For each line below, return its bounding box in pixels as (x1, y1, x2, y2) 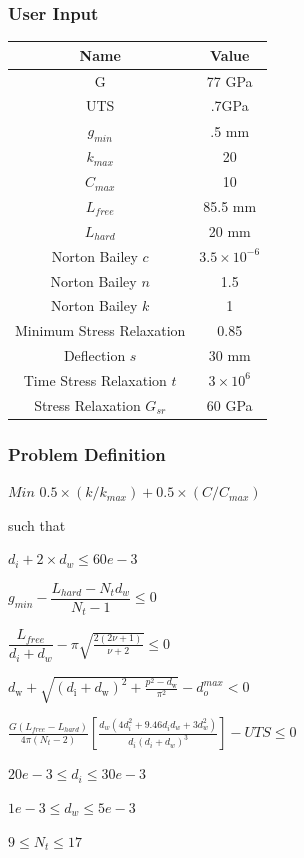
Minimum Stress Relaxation (15, 320, 186, 341)
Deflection (63, 345, 126, 366)
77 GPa (206, 70, 253, 91)
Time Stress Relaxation (23, 369, 167, 390)
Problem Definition (8, 441, 166, 466)
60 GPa (206, 394, 253, 415)
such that (8, 514, 66, 535)
